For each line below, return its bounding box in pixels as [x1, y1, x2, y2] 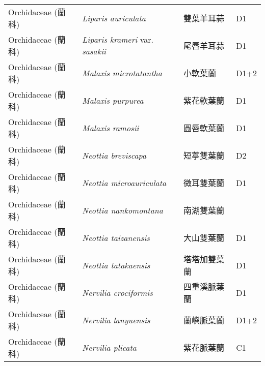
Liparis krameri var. [82, 34, 153, 45]
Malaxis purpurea [82, 94, 144, 106]
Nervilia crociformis [82, 286, 153, 298]
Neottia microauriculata [82, 176, 167, 189]
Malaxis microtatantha [82, 67, 162, 79]
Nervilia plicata [82, 341, 137, 353]
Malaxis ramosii [82, 121, 139, 134]
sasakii [82, 45, 106, 57]
